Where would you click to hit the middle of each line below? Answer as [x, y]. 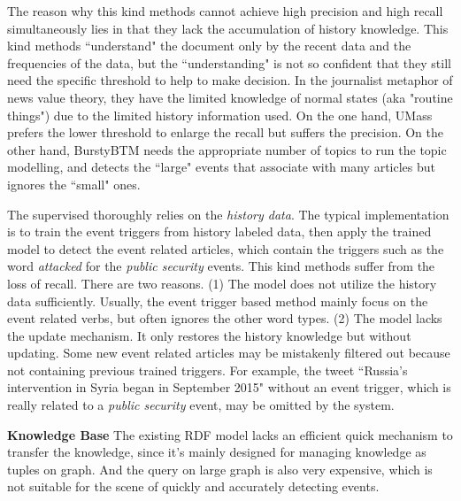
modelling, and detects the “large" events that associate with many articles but [221, 167]
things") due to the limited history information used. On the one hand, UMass [220, 115]
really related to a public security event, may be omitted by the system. [201, 405]
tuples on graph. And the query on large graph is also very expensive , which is [220, 469]
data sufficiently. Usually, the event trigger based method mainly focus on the [218, 301]
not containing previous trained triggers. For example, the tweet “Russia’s [207, 370]
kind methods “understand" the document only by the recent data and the [209, 46]
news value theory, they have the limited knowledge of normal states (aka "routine [230, 97]
